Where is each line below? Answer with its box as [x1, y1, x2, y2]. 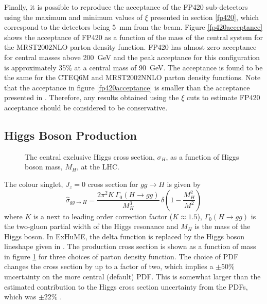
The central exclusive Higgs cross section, [25, 151, 155, 162]
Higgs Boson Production [4, 127, 137, 143]
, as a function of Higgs [166, 151, 239, 162]
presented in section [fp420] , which [150, 11, 259, 22]
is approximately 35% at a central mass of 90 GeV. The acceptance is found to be [4, 62, 263, 72]
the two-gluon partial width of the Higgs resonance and [4, 221, 179, 232]
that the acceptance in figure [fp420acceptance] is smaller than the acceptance [4, 82, 250, 92]
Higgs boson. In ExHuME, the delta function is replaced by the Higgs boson [4, 231, 245, 241]
